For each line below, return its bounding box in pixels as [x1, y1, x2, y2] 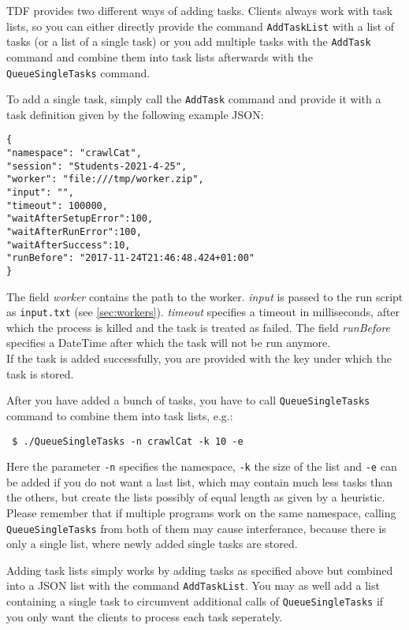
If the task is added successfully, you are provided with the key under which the [6, 350, 392, 367]
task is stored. [6, 365, 74, 382]
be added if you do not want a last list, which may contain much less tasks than [6, 473, 393, 490]
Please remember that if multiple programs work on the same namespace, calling [6, 505, 396, 520]
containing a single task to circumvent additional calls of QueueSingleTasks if [6, 593, 384, 609]
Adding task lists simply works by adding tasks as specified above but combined [6, 561, 393, 578]
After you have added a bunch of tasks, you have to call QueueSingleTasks [6, 392, 370, 408]
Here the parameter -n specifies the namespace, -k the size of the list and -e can [6, 458, 397, 475]
